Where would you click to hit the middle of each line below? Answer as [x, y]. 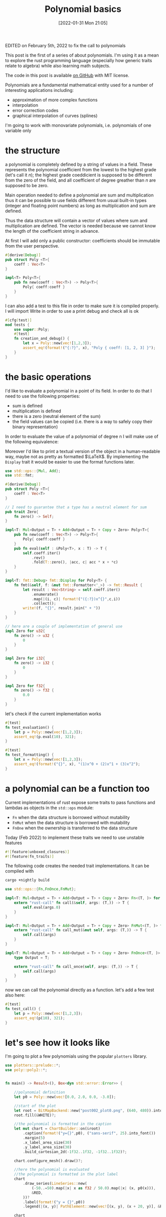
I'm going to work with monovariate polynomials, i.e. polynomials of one [78, 125]
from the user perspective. [32, 246]
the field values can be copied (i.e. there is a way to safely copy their [82, 421]
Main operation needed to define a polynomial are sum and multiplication [80, 195]
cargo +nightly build [27, 880]
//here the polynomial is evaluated [52, 1170]
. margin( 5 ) [34, 1138]
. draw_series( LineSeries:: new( [55, 1184]
